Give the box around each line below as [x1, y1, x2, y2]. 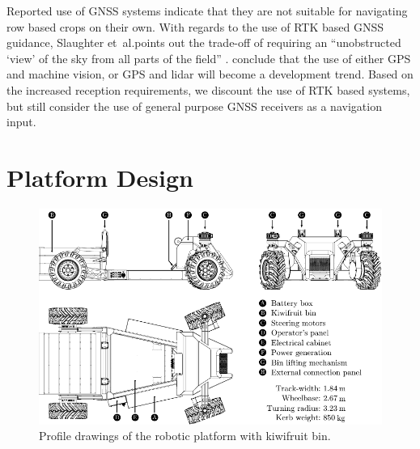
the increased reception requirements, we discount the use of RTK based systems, [6, 81, 410, 98]
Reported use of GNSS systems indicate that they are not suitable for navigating [6, 2, 408, 19]
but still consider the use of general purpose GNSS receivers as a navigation [6, 97, 382, 114]
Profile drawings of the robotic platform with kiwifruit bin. [39, 427, 331, 444]
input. [6, 113, 36, 130]
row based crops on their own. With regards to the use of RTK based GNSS [6, 18, 384, 35]
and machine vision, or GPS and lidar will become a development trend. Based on [6, 66, 414, 83]
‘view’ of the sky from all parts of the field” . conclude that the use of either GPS [6, 49, 411, 66]
